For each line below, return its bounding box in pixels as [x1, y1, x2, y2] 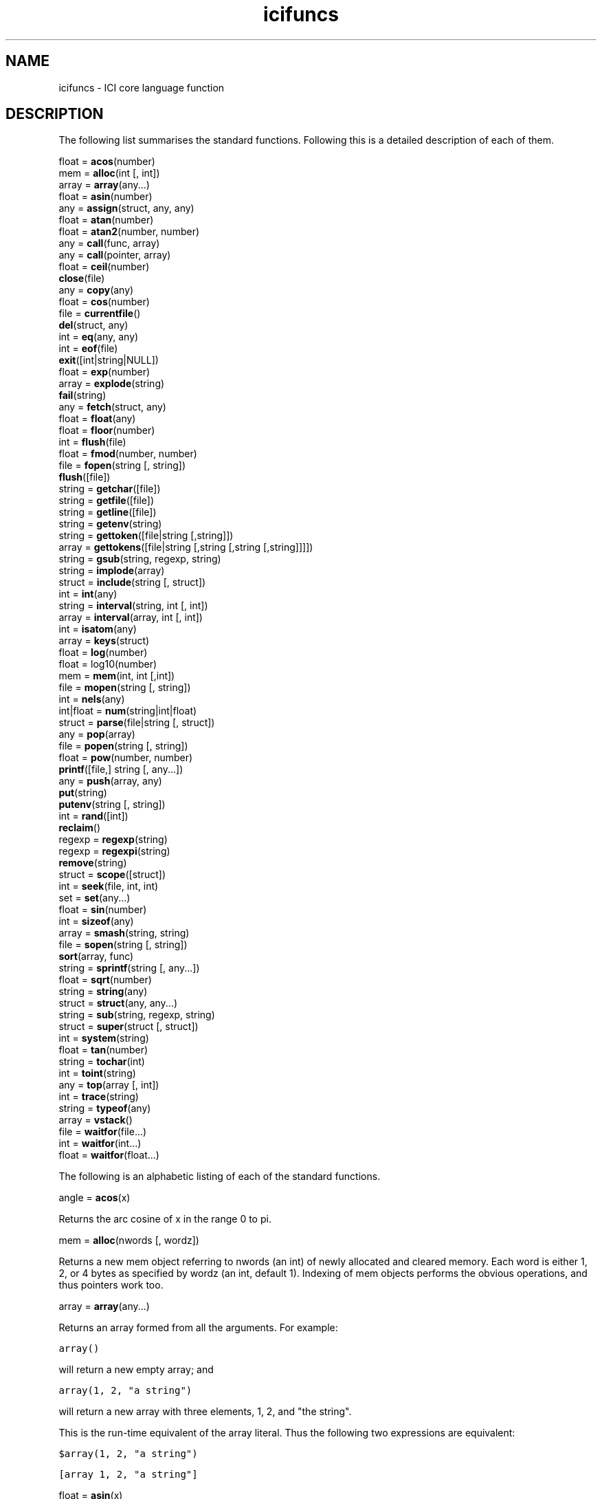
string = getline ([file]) [58, 506, 157, 518]
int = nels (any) [58, 693, 125, 705]
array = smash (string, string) [58, 927, 190, 939]
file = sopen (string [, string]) [58, 939, 188, 951]
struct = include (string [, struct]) [58, 576, 206, 589]
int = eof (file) [58, 342, 118, 355]
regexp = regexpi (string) [58, 845, 170, 857]
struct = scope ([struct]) [58, 868, 166, 881]
